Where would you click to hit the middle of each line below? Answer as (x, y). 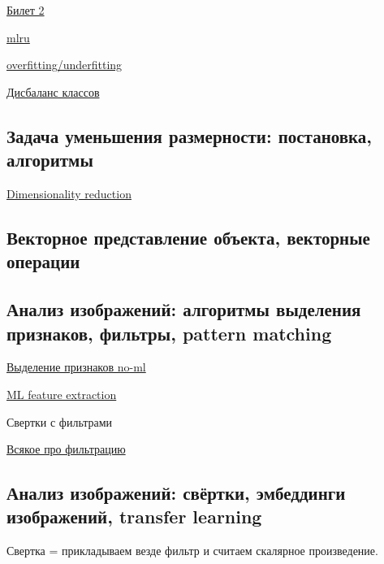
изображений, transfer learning (134, 516)
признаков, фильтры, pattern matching (169, 333)
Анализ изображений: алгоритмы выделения (184, 309)
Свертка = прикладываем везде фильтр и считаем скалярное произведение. (192, 551)
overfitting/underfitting (65, 65)
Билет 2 (26, 10)
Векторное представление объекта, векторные (188, 237)
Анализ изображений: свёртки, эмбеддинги (176, 493)
